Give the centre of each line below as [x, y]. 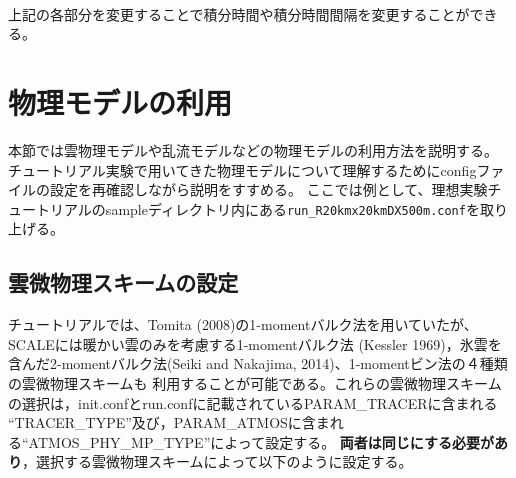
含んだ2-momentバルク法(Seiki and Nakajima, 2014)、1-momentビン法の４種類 [258, 363]
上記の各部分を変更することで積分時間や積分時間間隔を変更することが [239, 13]
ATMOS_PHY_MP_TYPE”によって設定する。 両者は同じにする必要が [261, 441]
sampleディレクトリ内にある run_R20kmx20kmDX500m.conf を [292, 208]
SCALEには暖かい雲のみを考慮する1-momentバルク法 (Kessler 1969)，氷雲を [255, 343]
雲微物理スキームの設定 [123, 282]
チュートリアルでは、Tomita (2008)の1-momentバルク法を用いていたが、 [243, 324]
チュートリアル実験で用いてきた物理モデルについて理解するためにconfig [242, 169]
